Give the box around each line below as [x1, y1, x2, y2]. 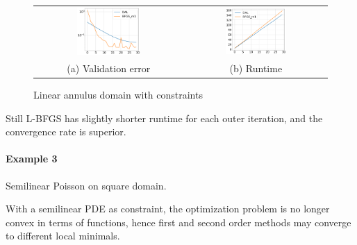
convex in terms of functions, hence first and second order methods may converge [6, 214, 351, 229]
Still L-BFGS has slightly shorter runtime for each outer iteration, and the [6, 110, 323, 125]
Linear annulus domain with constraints [33, 87, 203, 102]
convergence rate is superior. [6, 124, 126, 139]
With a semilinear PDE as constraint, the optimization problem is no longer [6, 201, 330, 216]
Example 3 [6, 151, 58, 166]
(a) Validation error [67, 60, 151, 75]
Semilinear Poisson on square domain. [6, 178, 167, 192]
